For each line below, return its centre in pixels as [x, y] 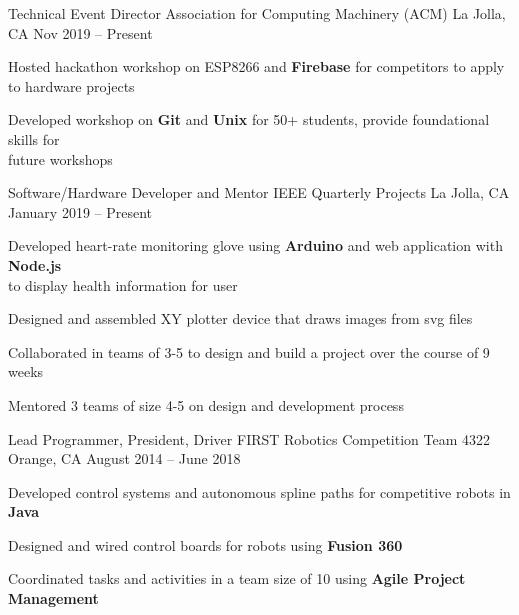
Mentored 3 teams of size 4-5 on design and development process [206, 404]
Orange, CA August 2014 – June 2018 [124, 458]
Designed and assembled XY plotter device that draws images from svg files [240, 318]
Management [53, 598]
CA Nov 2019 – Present [80, 32]
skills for [34, 138]
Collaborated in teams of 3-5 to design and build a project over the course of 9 [249, 351]
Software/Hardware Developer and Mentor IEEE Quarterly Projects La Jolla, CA [259, 192]
